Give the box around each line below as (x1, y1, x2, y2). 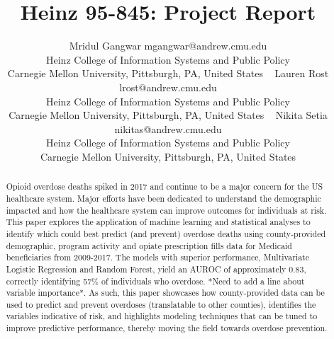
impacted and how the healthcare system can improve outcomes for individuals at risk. (6, 204, 327, 216)
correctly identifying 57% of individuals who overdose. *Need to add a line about (6, 275, 305, 287)
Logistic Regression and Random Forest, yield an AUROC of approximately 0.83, (6, 263, 306, 275)
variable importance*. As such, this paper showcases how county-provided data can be (6, 287, 325, 299)
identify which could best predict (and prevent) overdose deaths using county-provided (6, 227, 326, 239)
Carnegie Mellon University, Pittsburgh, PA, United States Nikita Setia (9, 108, 328, 122)
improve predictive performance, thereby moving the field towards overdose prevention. (6, 322, 328, 334)
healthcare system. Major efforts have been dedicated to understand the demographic (6, 192, 321, 204)
